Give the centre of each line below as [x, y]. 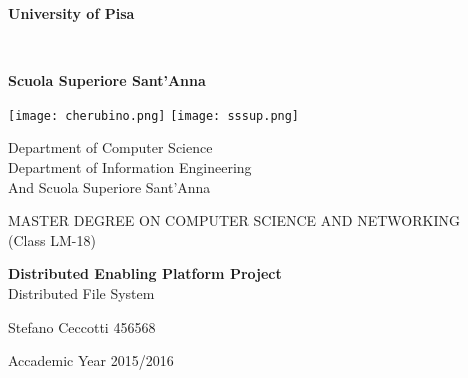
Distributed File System [81, 293]
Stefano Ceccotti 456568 [82, 326]
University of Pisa [71, 13]
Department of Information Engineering [130, 167]
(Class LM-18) [52, 239]
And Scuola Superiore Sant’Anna [109, 186]
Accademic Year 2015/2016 [91, 360]
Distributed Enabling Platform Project [145, 273]
